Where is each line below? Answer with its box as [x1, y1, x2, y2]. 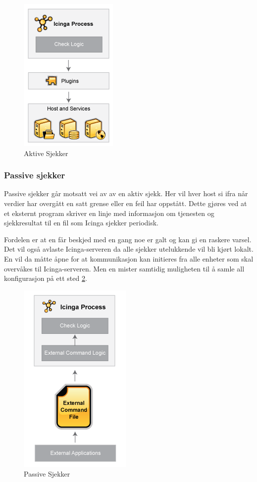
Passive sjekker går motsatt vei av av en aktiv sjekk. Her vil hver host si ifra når [4, 188, 248, 199]
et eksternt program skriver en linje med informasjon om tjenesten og [4, 208, 214, 218]
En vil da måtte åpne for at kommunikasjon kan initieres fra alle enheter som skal [4, 253, 254, 264]
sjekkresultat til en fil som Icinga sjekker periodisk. [4, 217, 159, 228]
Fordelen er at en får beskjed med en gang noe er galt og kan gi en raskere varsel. [4, 234, 252, 244]
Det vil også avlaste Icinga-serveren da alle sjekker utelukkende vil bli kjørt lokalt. [4, 244, 254, 254]
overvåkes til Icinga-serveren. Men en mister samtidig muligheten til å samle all [4, 263, 245, 273]
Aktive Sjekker [24, 148, 68, 158]
